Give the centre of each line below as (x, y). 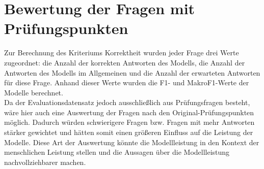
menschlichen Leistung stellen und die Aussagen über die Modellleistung (117, 152)
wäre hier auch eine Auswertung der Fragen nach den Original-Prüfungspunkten (129, 112)
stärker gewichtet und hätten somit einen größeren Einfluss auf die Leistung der (129, 132)
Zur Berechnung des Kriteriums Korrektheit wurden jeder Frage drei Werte (122, 53)
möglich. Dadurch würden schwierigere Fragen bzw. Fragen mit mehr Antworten (129, 122)
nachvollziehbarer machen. (45, 162)
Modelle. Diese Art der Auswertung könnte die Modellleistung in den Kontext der (132, 142)
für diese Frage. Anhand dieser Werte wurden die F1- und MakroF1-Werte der (127, 82)
